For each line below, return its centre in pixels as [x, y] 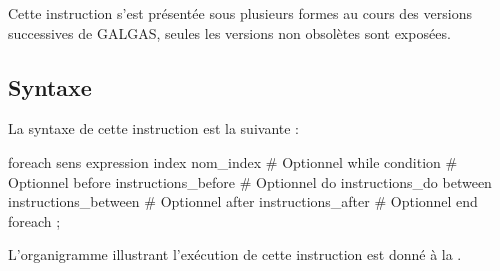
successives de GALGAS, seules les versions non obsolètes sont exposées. [229, 32]
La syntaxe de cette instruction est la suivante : [154, 128]
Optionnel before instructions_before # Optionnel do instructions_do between [250, 181]
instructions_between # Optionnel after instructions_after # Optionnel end [243, 201]
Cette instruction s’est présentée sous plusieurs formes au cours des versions [240, 13]
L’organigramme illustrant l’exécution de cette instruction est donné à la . [235, 254]
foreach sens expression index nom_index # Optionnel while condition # [233, 161]
